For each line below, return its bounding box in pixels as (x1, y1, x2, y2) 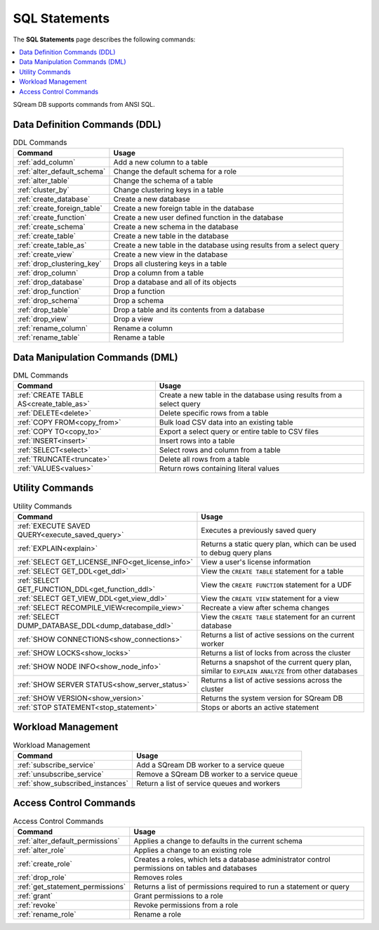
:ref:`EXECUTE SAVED (17, 521, 91, 531)
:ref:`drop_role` (17, 872, 67, 882)
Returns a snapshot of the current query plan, (201, 657, 352, 667)
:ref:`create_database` (17, 194, 91, 204)
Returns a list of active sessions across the (201, 675, 343, 685)
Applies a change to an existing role (133, 845, 252, 855)
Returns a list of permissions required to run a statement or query (133, 881, 350, 891)
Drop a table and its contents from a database (113, 305, 265, 315)
